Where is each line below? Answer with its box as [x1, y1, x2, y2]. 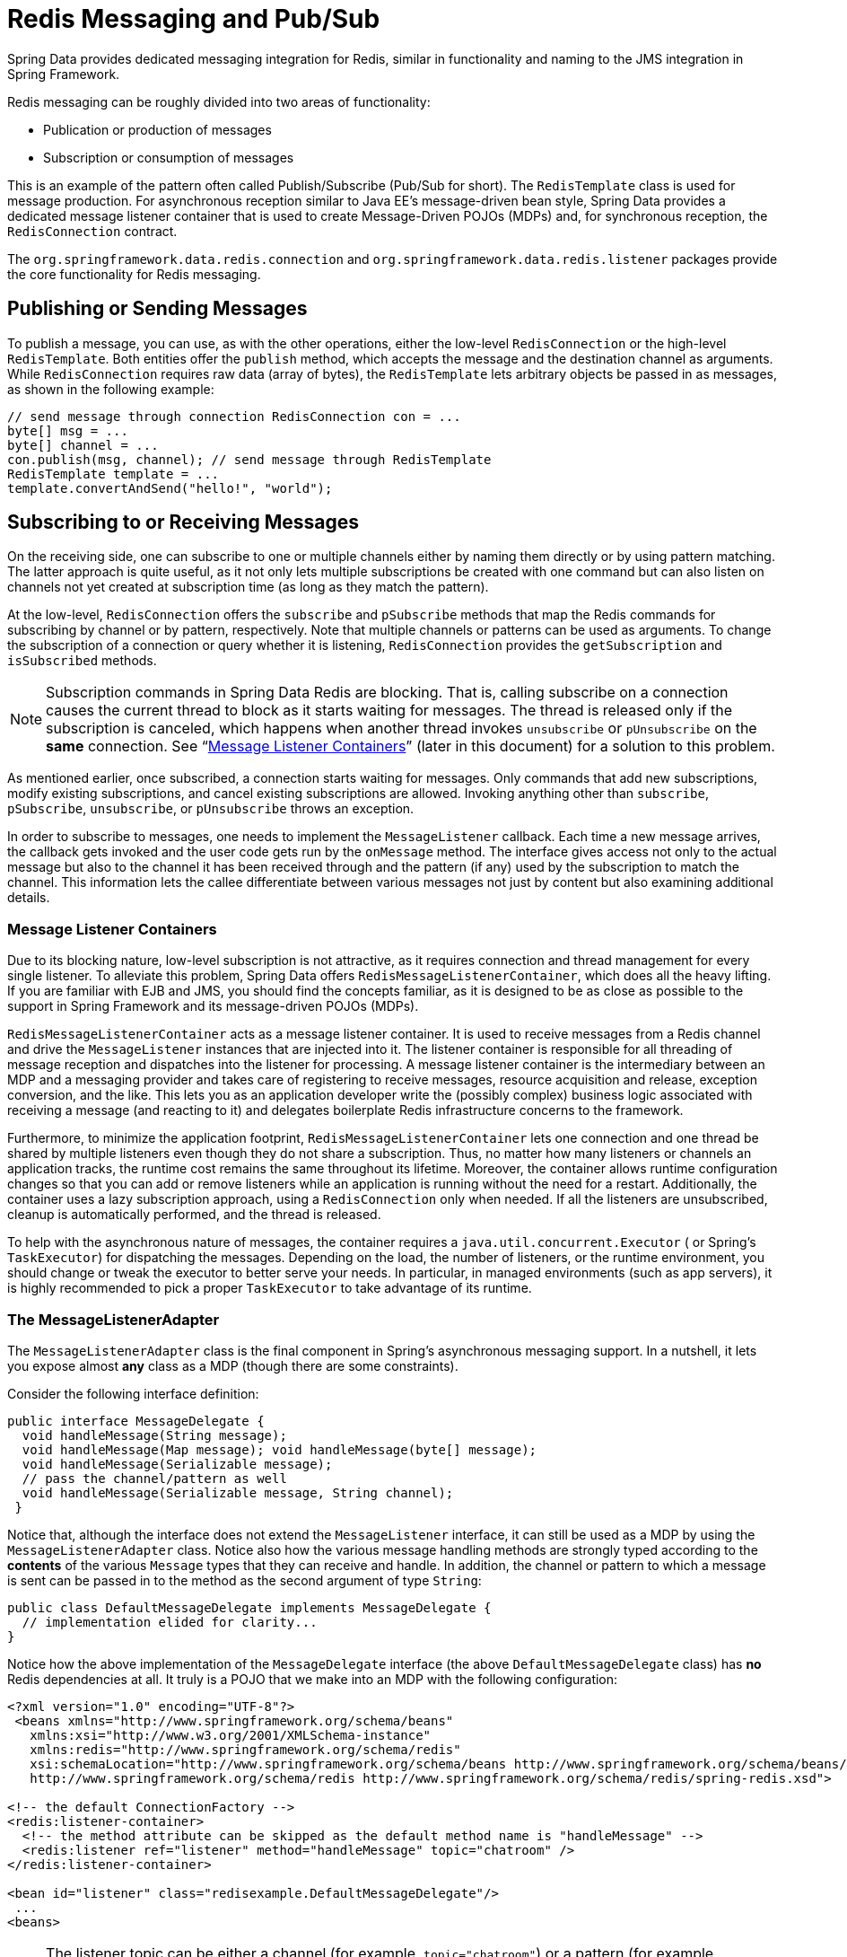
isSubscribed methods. [7, 653, 157, 669]
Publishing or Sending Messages [7, 297, 308, 320]
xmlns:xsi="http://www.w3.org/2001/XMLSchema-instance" [30, 1727, 432, 1742]
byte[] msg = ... [7, 423, 128, 438]
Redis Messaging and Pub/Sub [7, 4, 380, 34]
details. [7, 890, 50, 906]
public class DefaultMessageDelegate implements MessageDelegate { [7, 1600, 492, 1615]
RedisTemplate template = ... [7, 466, 220, 481]
